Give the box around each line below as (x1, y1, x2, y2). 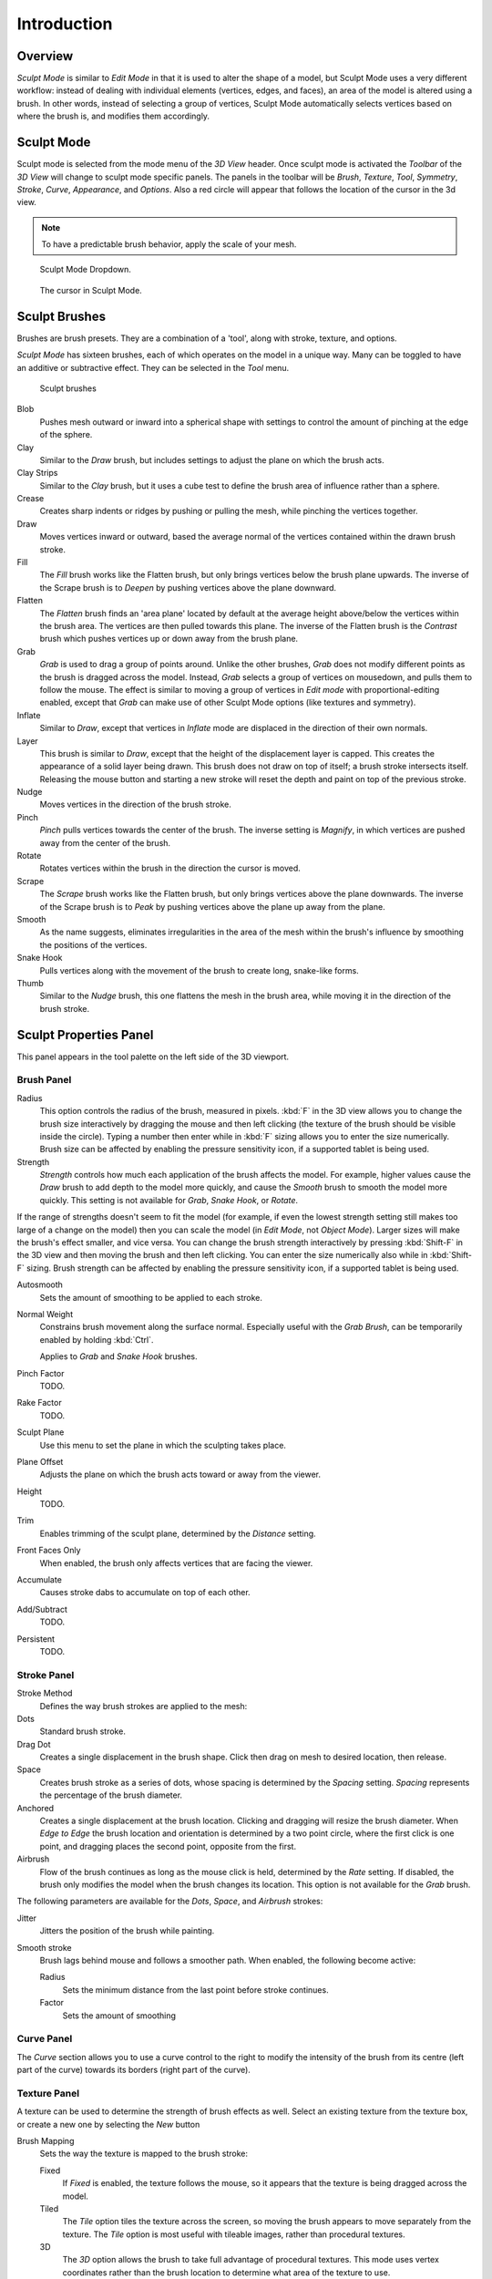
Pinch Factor (16, 1367, 65, 1378)
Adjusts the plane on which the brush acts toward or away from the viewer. (39, 1469, 322, 1480)
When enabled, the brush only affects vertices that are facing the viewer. (39, 1557, 313, 1568)
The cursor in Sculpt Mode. (39, 284, 143, 295)
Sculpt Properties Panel (16, 1026, 154, 1043)
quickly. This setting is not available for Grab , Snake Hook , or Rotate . (39, 1194, 299, 1205)
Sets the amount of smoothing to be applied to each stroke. (39, 1292, 263, 1303)
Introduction (16, 14, 113, 34)
